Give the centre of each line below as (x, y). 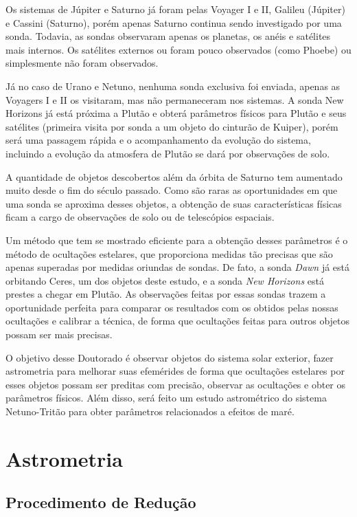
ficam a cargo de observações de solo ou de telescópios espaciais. (140, 217)
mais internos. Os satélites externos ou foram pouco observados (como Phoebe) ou (178, 49)
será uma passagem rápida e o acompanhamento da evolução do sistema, (158, 140)
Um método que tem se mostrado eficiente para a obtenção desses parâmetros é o (177, 240)
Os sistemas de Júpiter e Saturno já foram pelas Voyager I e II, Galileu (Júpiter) (175, 9)
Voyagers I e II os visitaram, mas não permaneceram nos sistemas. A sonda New (175, 99)
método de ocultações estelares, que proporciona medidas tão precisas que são (169, 253)
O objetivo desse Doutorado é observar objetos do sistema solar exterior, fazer (170, 357)
